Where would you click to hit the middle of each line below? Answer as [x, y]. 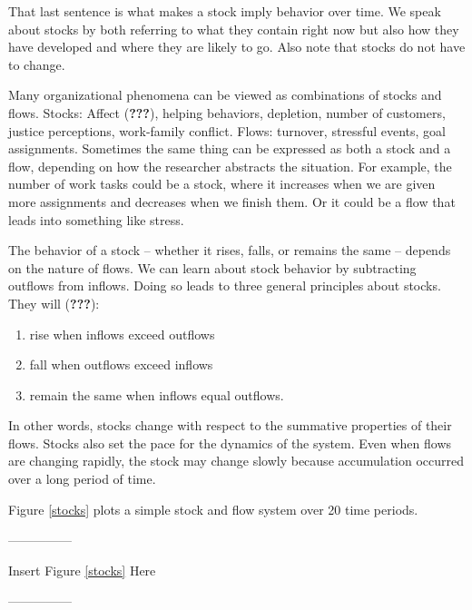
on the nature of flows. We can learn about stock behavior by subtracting [212, 267]
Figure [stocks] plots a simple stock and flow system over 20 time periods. [213, 509]
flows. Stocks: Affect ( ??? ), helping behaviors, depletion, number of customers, [227, 112]
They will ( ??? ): [54, 303]
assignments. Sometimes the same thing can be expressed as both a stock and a [230, 148]
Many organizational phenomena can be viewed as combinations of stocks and [225, 95]
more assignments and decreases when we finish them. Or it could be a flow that [232, 201]
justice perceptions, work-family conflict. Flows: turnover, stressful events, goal [227, 130]
